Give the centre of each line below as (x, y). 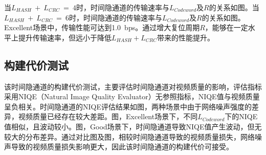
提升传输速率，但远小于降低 (65, 37)
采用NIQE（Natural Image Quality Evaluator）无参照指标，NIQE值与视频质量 (132, 96)
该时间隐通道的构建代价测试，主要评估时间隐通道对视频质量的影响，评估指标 (133, 86)
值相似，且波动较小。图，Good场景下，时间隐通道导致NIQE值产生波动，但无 (133, 126)
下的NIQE (241, 116)
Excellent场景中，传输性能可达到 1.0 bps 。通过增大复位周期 (102, 27)
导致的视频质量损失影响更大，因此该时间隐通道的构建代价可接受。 (122, 147)
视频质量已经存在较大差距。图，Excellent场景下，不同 (108, 116)
